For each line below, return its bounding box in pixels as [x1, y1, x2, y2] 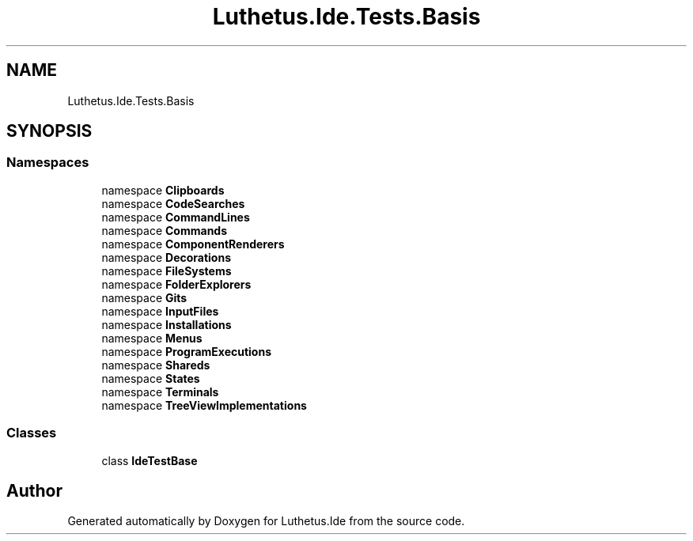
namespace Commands [101, 223, 228, 237]
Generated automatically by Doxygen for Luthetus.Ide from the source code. [67, 514, 465, 528]
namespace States [101, 371, 200, 385]
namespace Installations [101, 317, 232, 331]
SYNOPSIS [6, 121, 93, 142]
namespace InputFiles [101, 304, 219, 318]
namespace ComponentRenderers [101, 236, 285, 251]
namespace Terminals [101, 384, 219, 399]
